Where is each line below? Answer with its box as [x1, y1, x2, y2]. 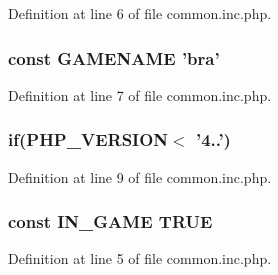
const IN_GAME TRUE [8, 209, 213, 234]
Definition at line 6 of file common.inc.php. [8, 3, 272, 23]
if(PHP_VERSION [8, 127, 169, 152]
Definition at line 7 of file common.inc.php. [8, 84, 272, 105]
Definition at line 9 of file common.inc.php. [8, 166, 272, 187]
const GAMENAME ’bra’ [8, 45, 220, 70]
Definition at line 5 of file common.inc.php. [8, 248, 272, 269]
